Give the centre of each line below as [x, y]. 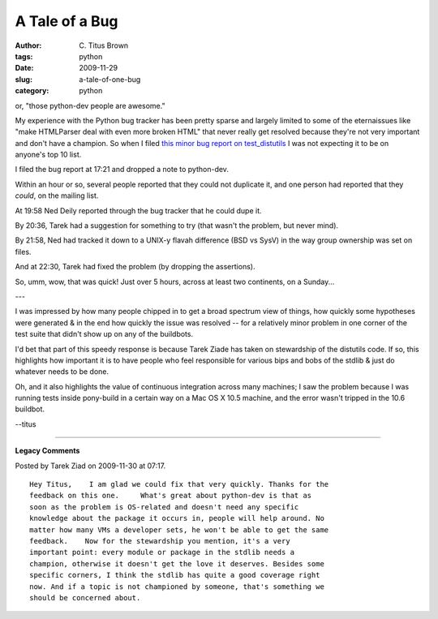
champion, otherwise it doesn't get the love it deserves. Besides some [177, 563]
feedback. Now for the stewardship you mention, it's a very [160, 541]
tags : [24, 56]
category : [32, 91]
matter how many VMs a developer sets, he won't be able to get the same [179, 530]
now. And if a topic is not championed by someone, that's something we [177, 587]
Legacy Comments [47, 451]
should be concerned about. [85, 598]
